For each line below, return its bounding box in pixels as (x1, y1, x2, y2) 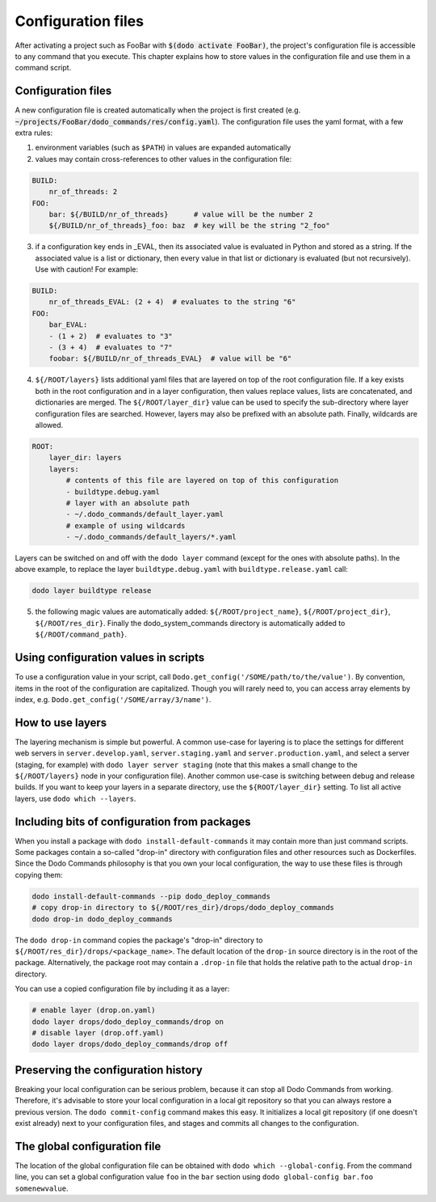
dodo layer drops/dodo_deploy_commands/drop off (31, 1039, 228, 1049)
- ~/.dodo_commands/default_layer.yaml (65, 510, 224, 519)
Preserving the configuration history (15, 1063, 203, 1077)
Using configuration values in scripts (15, 651, 205, 665)
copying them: (15, 870, 64, 879)
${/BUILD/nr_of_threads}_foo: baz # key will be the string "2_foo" (48, 221, 330, 231)
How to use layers (15, 716, 107, 730)
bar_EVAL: (48, 320, 88, 329)
